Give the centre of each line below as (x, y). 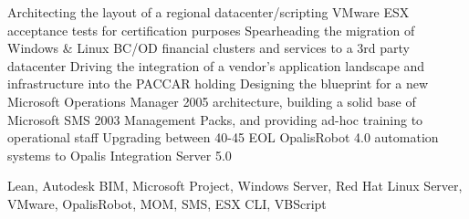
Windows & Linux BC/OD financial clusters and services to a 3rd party (208, 48)
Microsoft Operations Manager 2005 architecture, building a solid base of (212, 101)
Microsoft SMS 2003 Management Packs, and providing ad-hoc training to (215, 119)
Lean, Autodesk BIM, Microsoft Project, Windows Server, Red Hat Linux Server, (235, 186)
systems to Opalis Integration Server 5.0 (120, 155)
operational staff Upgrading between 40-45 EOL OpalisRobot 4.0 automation (223, 137)
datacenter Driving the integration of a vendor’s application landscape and (216, 65)
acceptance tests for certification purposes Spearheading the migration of (211, 30)
